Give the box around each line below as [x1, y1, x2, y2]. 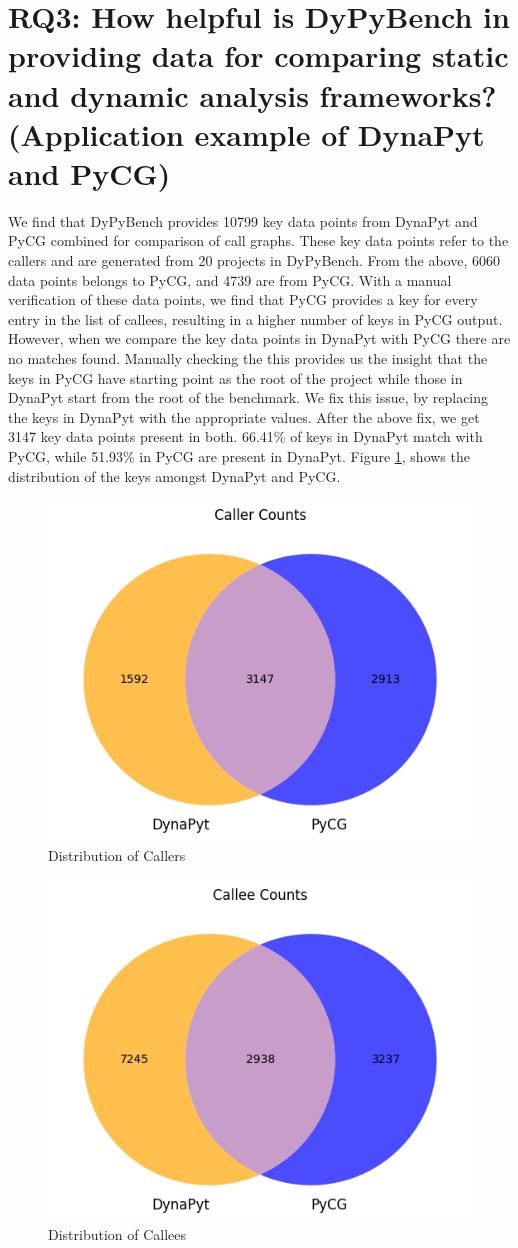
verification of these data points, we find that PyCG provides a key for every [8, 289, 478, 310]
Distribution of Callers [48, 844, 186, 865]
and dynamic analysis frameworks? [8, 74, 497, 115]
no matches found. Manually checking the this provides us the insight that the [8, 348, 488, 369]
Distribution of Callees [48, 1224, 187, 1245]
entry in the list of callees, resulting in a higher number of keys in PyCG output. [8, 308, 503, 329]
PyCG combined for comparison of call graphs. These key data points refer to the [8, 230, 509, 251]
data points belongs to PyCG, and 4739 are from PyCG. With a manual [8, 269, 452, 290]
